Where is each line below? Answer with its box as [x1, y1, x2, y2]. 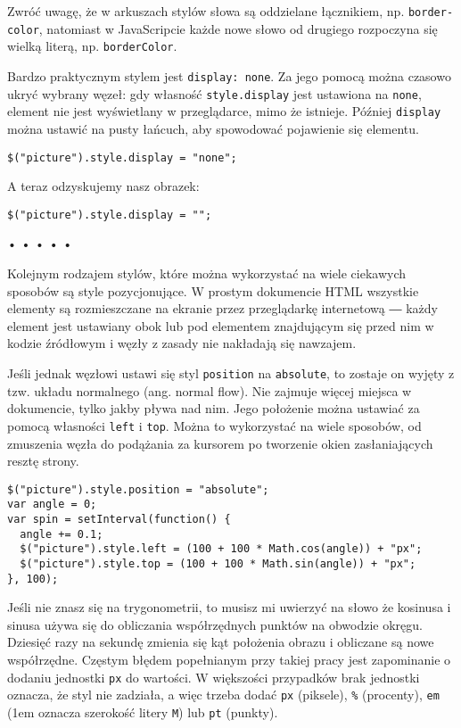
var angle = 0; [7, 498, 97, 511]
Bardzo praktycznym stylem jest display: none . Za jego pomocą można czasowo [7, 66, 451, 85]
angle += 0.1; [20, 527, 103, 541]
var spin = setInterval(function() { [7, 513, 231, 525]
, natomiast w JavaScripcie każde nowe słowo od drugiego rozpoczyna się [38, 19, 438, 37]
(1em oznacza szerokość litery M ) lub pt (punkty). [7, 702, 278, 721]
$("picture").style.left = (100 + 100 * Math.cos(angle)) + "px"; [20, 542, 423, 556]
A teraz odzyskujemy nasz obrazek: [7, 177, 200, 195]
